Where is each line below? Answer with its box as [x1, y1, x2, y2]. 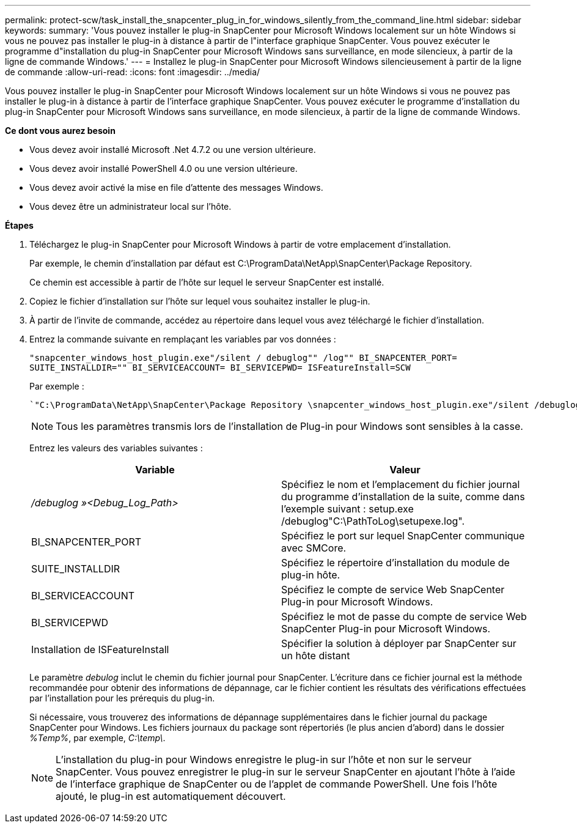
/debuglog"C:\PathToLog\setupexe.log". [281, 515, 465, 527]
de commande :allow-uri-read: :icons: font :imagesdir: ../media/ [5, 67, 260, 77]
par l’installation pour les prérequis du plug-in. [29, 693, 215, 703]
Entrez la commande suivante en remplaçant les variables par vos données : [29, 334, 336, 344]
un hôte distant [281, 649, 350, 662]
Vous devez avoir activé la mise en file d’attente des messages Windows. [29, 182, 323, 193]
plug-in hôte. [281, 569, 340, 581]
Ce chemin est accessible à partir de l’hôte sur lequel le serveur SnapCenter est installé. [29, 277, 384, 287]
